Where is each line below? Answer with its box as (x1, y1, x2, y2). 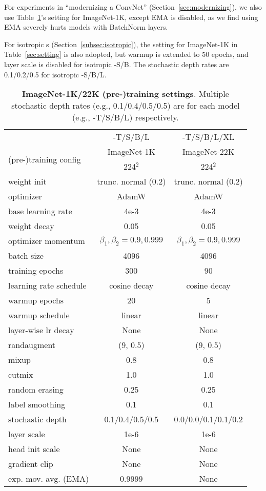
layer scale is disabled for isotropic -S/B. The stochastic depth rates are (4, 58, 229, 69)
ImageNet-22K (182, 146, 235, 158)
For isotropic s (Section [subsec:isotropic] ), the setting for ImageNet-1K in (4, 38, 238, 49)
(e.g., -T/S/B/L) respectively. (72, 111, 179, 124)
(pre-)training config (8, 153, 81, 165)
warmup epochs (8, 294, 64, 306)
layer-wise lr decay (8, 324, 74, 336)
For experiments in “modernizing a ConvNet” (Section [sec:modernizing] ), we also (4, 2, 262, 12)
